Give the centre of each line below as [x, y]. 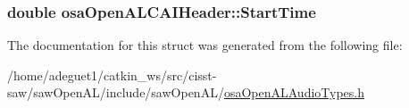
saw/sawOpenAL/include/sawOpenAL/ [116, 92]
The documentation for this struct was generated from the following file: [205, 45]
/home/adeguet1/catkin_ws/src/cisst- [112, 75]
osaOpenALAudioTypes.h [294, 92]
